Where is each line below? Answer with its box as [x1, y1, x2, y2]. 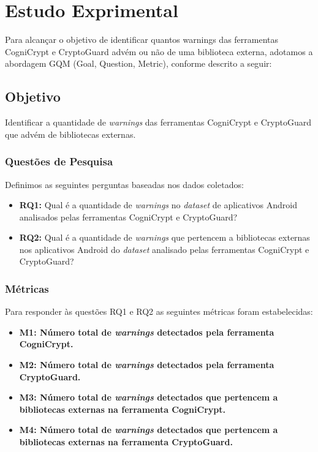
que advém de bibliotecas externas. [5, 127, 136, 140]
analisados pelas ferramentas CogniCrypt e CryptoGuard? [19, 210, 238, 223]
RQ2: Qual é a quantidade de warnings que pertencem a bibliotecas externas [19, 231, 310, 244]
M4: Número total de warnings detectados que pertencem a [19, 423, 278, 436]
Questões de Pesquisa [5, 154, 113, 169]
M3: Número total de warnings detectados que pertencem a [19, 391, 278, 404]
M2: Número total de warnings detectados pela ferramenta [19, 358, 274, 371]
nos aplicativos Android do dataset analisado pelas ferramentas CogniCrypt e [19, 243, 309, 255]
